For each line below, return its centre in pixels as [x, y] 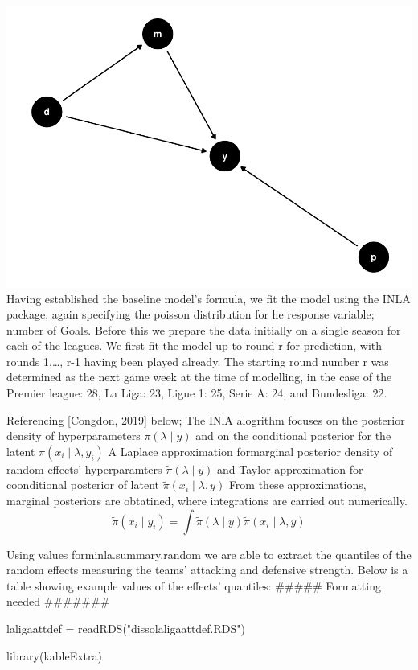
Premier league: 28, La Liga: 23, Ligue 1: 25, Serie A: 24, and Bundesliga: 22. [197, 393]
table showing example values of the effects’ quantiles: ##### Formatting [194, 585]
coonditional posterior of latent [83, 485]
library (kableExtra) [54, 655]
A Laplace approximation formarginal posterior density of [250, 451]
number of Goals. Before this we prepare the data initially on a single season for [204, 329]
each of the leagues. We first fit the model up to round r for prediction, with [195, 345]
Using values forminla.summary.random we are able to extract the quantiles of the [209, 554]
